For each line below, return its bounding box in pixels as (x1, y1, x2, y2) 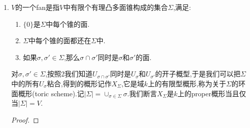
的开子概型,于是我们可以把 (155, 68, 241, 79)
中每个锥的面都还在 (28, 35, 91, 46)
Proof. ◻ (11, 114, 39, 125)
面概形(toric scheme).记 (11, 88, 84, 98)
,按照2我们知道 (45, 68, 93, 79)
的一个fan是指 (15, 2, 60, 12)
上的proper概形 (177, 88, 225, 98)
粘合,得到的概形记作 (47, 78, 112, 88)
